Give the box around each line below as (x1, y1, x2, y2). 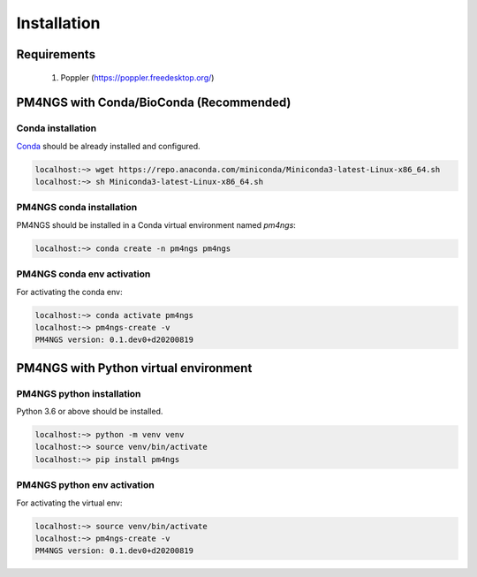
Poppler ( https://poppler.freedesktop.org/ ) (60, 72, 215, 83)
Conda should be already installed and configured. (16, 140, 201, 151)
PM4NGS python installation (16, 387, 141, 399)
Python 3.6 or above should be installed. (16, 406, 163, 417)
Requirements (16, 47, 96, 62)
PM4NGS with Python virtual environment (16, 361, 253, 376)
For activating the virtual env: (16, 497, 123, 508)
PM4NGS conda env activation (16, 268, 151, 280)
